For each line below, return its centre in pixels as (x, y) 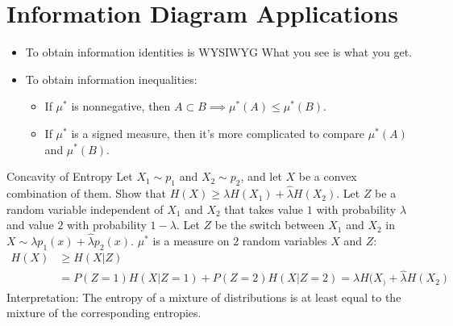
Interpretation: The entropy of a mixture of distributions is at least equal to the (204, 297)
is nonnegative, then (121, 106)
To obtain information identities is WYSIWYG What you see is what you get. (218, 52)
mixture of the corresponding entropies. (104, 313)
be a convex (328, 176)
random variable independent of (85, 209)
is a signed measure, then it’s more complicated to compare (218, 133)
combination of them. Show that (86, 193)
